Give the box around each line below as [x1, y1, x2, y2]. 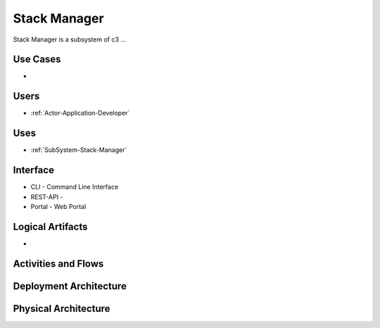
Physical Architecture [13, 303, 110, 315]
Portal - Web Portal [30, 202, 87, 210]
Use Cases [13, 53, 61, 65]
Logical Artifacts [13, 220, 88, 232]
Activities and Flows [13, 258, 104, 270]
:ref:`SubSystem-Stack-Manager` [30, 146, 127, 154]
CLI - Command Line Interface [30, 183, 119, 191]
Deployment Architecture [13, 280, 127, 292]
